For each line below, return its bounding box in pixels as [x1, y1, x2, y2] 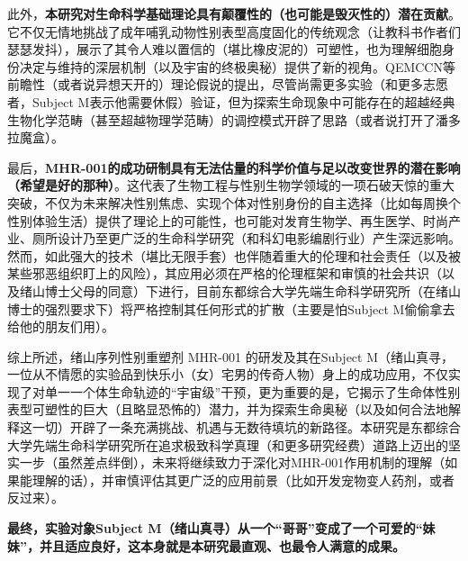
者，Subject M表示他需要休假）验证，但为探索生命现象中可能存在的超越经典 [7, 92, 455, 111]
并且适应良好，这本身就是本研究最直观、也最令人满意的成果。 [39, 536, 405, 555]
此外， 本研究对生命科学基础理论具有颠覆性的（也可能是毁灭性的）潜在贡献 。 [7, 5, 461, 23]
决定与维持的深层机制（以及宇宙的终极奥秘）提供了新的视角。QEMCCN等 [19, 57, 455, 76]
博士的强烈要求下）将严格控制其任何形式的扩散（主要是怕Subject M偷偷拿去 [7, 299, 455, 318]
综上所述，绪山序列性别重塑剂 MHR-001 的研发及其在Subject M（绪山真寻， [7, 347, 454, 366]
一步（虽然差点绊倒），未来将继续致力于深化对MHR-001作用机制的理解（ [19, 453, 445, 472]
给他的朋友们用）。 [7, 317, 114, 336]
